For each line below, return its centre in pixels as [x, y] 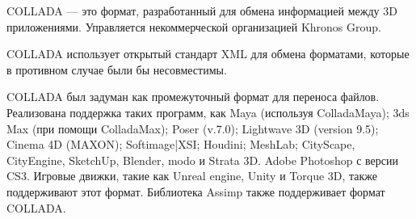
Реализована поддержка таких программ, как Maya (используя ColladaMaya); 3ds [208, 112]
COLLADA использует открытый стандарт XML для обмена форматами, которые [208, 54]
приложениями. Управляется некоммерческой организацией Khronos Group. [194, 26]
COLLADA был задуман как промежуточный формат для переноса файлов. [193, 97]
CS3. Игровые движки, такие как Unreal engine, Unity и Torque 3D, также [192, 176]
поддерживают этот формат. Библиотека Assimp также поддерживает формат [196, 191]
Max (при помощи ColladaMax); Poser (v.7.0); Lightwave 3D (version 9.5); [193, 128]
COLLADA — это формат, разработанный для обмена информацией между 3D [202, 11]
